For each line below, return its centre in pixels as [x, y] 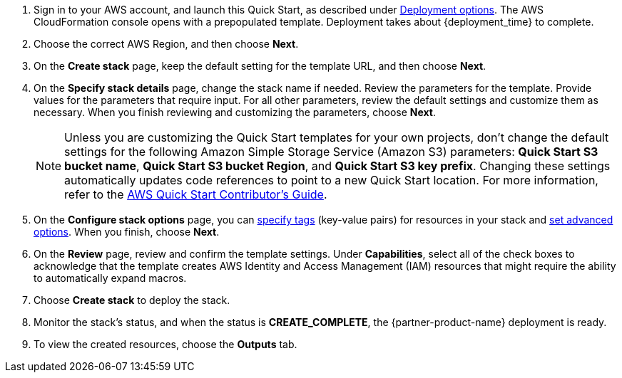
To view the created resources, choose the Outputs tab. [165, 344]
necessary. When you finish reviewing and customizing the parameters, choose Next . [235, 112]
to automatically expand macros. [110, 278]
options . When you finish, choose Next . [127, 232]
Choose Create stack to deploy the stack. [132, 300]
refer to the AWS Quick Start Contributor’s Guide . [196, 194]
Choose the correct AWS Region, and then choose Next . [166, 44]
